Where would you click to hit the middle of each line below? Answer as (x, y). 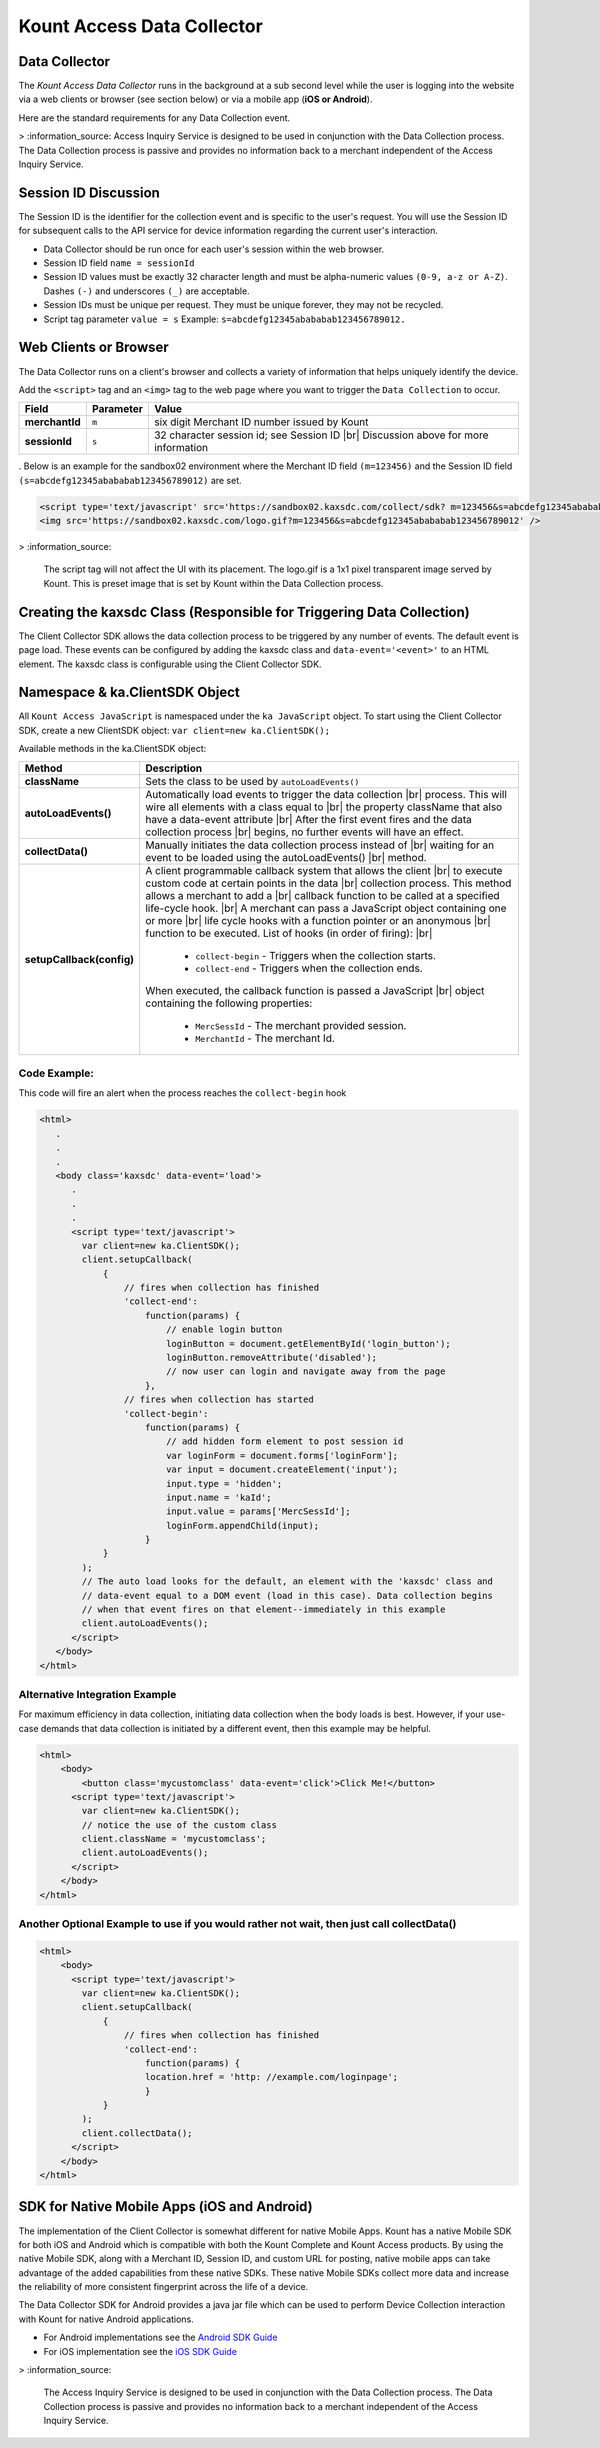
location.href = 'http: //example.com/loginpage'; (272, 2077)
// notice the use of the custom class (179, 1824)
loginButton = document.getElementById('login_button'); (308, 1343)
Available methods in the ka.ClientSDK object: (112, 749)
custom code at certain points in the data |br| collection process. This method (328, 883)
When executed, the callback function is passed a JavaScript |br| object (315, 990)
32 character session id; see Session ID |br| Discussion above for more (321, 435)
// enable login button (224, 1329)
